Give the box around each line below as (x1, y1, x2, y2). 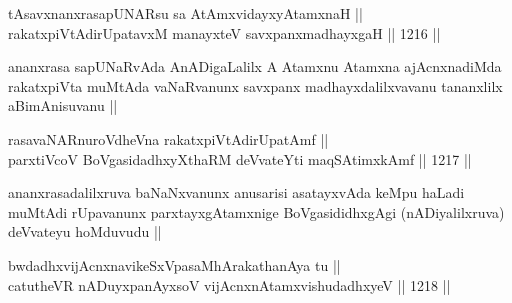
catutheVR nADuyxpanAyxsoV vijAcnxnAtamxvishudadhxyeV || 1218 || (8, 274, 451, 295)
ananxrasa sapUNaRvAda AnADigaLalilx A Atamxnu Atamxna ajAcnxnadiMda (8, 56, 502, 77)
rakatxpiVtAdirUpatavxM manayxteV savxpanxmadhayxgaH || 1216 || (8, 22, 441, 43)
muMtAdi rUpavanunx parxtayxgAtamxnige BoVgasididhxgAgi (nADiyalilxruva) (8, 201, 505, 222)
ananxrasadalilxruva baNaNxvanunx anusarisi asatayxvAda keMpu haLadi (8, 182, 465, 203)
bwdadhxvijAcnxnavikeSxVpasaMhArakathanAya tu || (8, 254, 341, 275)
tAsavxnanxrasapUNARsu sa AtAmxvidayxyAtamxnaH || (8, 3, 363, 23)
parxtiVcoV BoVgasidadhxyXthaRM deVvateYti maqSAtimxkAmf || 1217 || (8, 148, 472, 169)
